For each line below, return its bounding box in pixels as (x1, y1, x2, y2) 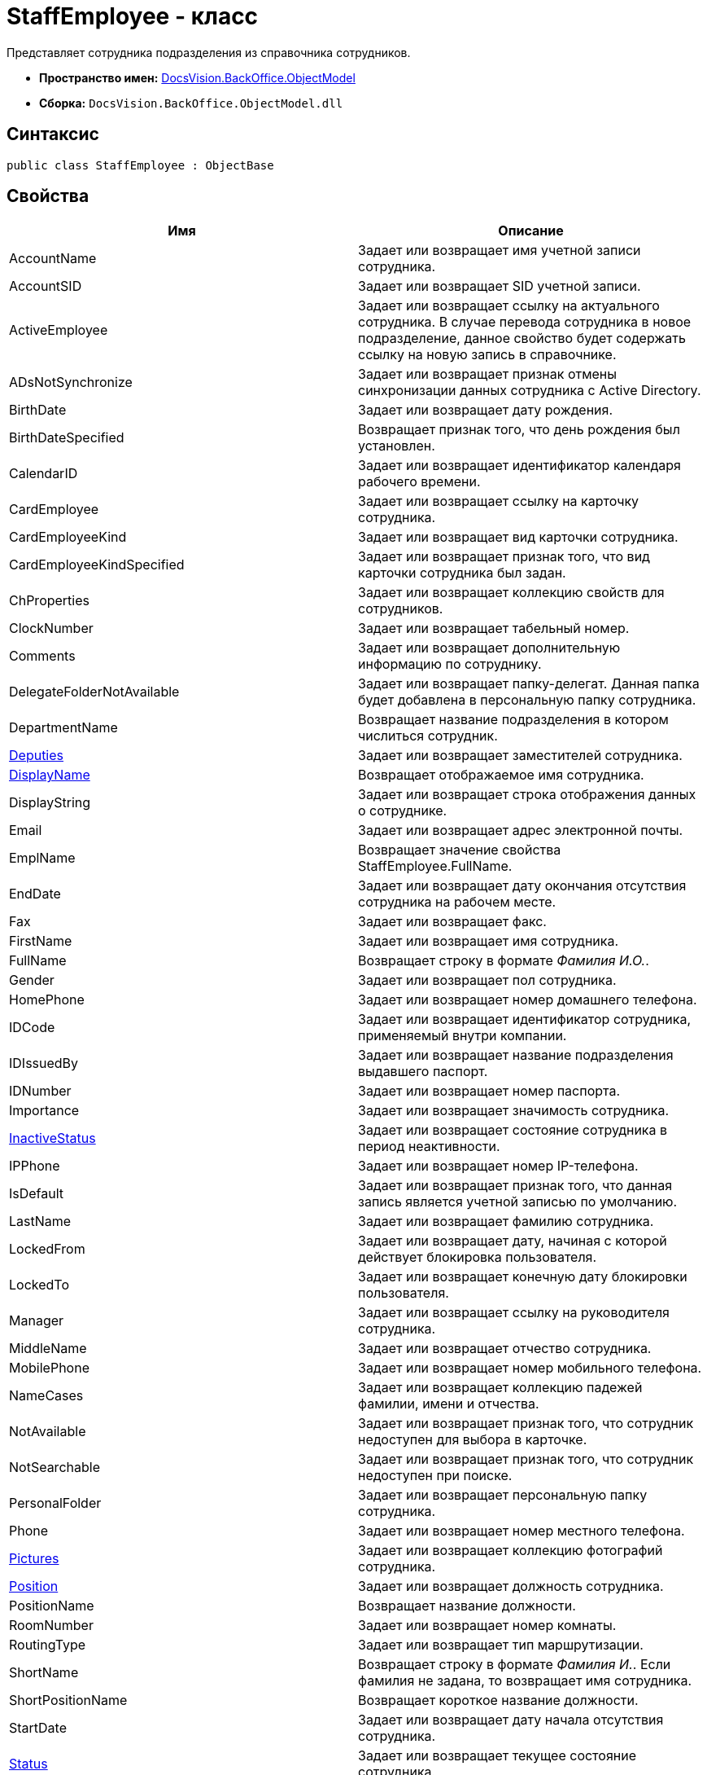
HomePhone (9, 991, 85, 1008)
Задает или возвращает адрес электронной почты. (358, 822, 683, 839)
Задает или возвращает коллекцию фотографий (358, 1542, 663, 1559)
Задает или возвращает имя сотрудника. (358, 933, 619, 950)
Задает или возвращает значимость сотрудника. (358, 1102, 670, 1119)
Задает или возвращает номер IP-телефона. (358, 1158, 639, 1175)
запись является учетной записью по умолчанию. (358, 1193, 678, 1210)
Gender (9, 972, 55, 989)
